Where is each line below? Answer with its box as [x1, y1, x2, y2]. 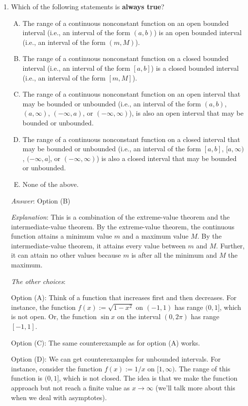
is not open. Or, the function [11, 311, 97, 322]
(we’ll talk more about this [155, 383, 235, 392]
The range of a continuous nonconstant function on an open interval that [22, 89, 241, 99]
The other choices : [11, 276, 66, 286]
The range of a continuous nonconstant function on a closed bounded [22, 53, 229, 63]
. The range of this [175, 363, 230, 373]
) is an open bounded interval [154, 27, 242, 38]
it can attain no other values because [11, 250, 121, 260]
